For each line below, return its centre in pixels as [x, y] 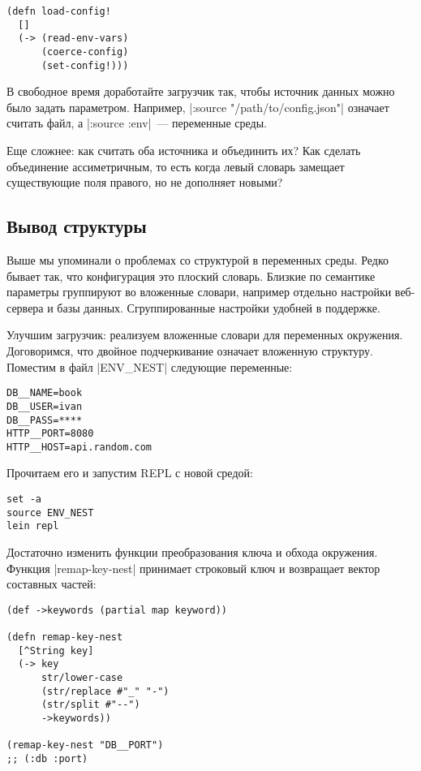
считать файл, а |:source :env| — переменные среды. [137, 123]
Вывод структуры [77, 226]
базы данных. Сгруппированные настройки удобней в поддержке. [219, 307]
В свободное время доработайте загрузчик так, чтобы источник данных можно [201, 91]
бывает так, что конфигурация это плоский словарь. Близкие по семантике [191, 276]
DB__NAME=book [45, 393]
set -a [24, 500]
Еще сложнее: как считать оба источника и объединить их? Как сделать [184, 151]
